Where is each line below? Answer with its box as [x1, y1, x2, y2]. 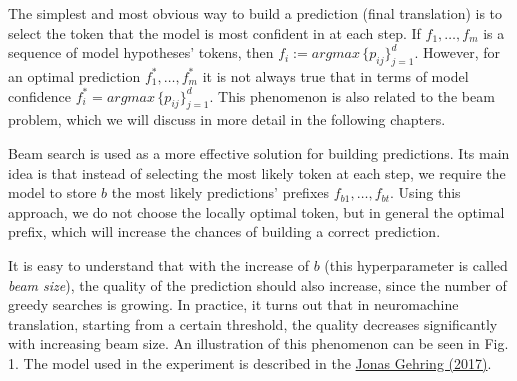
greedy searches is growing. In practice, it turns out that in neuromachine [8, 294, 459, 315]
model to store [8, 182, 97, 203]
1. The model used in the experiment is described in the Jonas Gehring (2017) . [8, 352, 492, 373]
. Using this [390, 182, 461, 203]
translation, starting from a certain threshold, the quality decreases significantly [8, 313, 498, 334]
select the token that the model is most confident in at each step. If [8, 22, 421, 43]
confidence [8, 85, 71, 106]
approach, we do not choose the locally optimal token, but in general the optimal [8, 201, 505, 222]
